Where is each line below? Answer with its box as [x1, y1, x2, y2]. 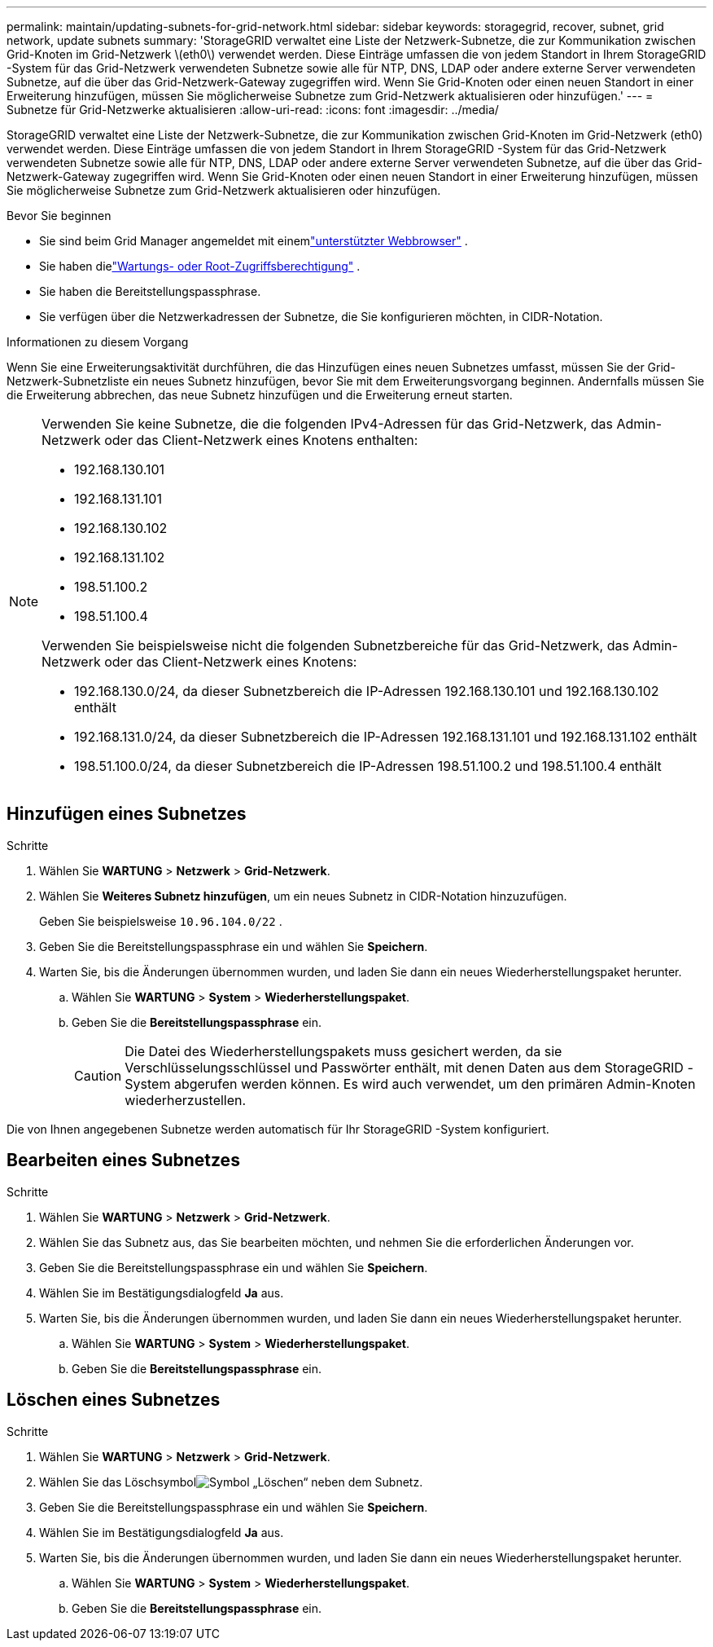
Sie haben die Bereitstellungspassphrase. [39, 284, 261, 298]
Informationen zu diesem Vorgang [7, 335, 189, 349]
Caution [74, 1067, 122, 1084]
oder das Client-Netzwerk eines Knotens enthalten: [104, 432, 418, 448]
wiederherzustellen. [125, 1091, 247, 1108]
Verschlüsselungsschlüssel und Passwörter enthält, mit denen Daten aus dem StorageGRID [125, 1059, 684, 1076]
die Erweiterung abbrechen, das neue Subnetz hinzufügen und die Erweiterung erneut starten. [7, 388, 513, 402]
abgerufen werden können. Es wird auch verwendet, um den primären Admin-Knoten [173, 1075, 696, 1092]
